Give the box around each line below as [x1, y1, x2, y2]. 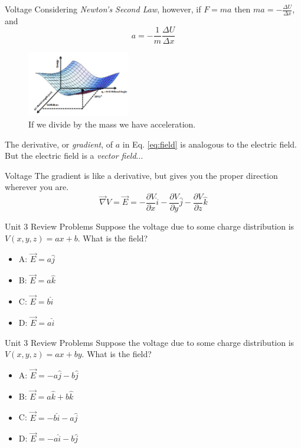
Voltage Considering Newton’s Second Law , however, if [5, 3, 201, 15]
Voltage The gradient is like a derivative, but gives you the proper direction [5, 169, 278, 181]
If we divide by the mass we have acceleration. [28, 118, 196, 130]
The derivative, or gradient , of [5, 138, 113, 150]
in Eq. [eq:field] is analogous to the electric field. [122, 138, 297, 150]
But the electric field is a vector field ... [5, 149, 143, 162]
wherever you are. [5, 181, 69, 193]
